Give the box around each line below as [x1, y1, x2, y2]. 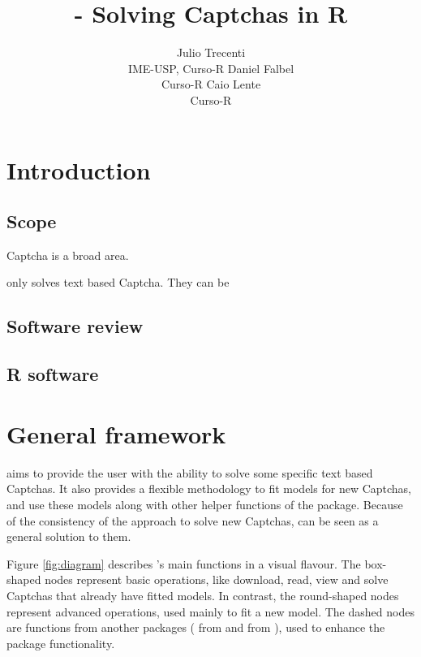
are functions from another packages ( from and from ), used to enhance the [6, 619, 385, 636]
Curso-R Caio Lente [161, 76, 261, 93]
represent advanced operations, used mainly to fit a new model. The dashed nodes [6, 603, 415, 620]
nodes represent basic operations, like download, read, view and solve [45, 571, 389, 588]
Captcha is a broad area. [6, 246, 129, 263]
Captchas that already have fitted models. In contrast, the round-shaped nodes [6, 586, 399, 603]
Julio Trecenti [176, 44, 246, 61]
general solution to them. [6, 528, 131, 545]
